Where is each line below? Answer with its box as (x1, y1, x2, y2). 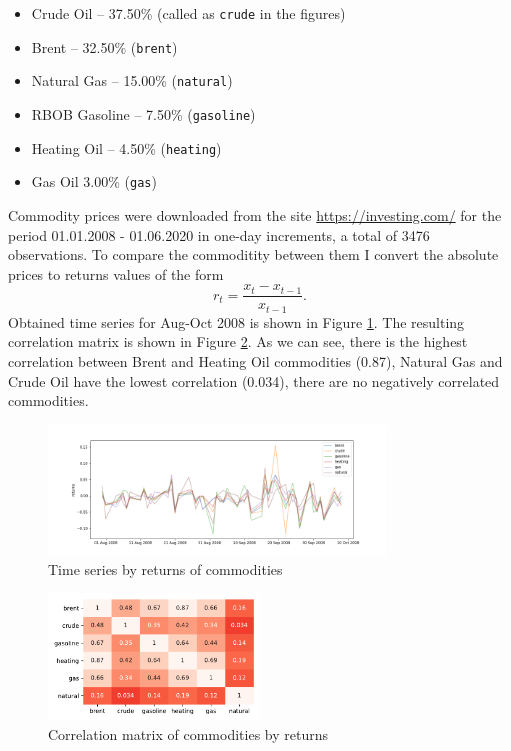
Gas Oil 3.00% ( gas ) (31, 171, 157, 192)
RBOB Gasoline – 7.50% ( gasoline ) (31, 103, 256, 124)
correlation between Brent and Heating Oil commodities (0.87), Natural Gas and (8, 351, 503, 372)
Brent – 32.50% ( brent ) (31, 36, 178, 57)
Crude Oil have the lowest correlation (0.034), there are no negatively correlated (8, 370, 500, 391)
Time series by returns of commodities (48, 558, 283, 579)
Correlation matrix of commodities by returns (48, 724, 328, 745)
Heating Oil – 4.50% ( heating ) (31, 137, 222, 158)
